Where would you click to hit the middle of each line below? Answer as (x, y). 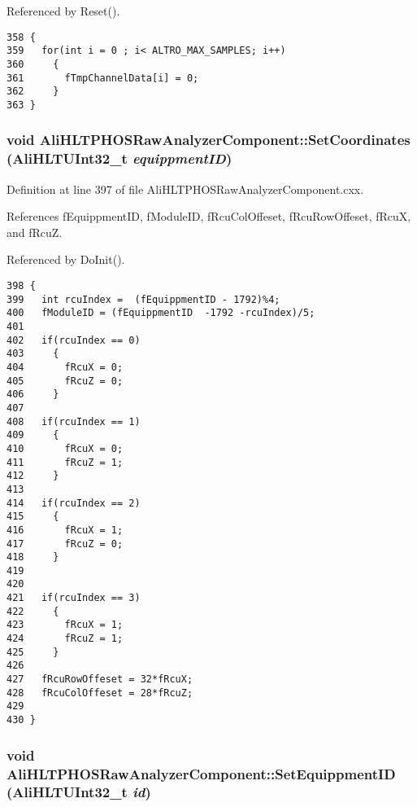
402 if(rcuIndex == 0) (74, 340)
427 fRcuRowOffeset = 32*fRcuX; (100, 680)
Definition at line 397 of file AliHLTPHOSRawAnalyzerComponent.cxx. (185, 189)
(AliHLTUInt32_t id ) (79, 792)
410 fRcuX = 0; (65, 448)
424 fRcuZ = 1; (65, 639)
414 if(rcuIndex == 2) (74, 503)
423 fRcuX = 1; (65, 625)
